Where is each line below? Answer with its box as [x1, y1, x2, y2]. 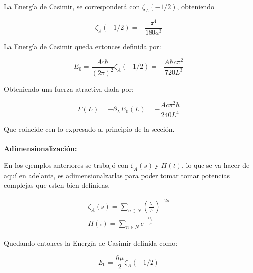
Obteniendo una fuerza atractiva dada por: [4, 84, 134, 94]
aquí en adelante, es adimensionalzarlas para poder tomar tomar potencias [4, 170, 230, 180]
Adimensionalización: [4, 143, 77, 154]
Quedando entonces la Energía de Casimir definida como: [4, 237, 178, 248]
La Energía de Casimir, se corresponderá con [4, 1, 140, 11]
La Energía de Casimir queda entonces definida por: [4, 41, 161, 51]
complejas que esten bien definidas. [4, 180, 110, 190]
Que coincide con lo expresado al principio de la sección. [4, 124, 175, 134]
